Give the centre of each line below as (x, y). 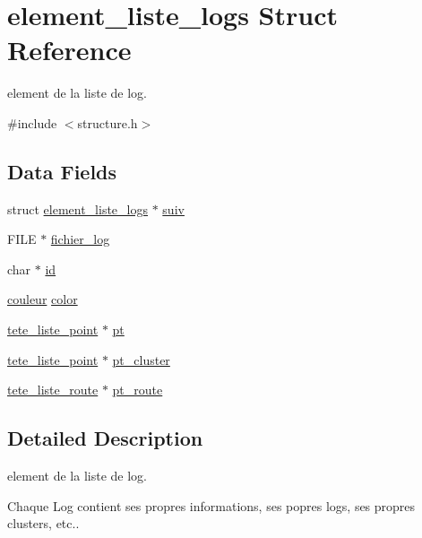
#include (32, 122)
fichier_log (80, 239)
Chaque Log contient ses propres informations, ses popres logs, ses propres (211, 505)
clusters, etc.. (43, 523)
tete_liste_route (53, 390)
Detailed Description (105, 438)
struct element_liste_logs (78, 208)
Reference (69, 50)
